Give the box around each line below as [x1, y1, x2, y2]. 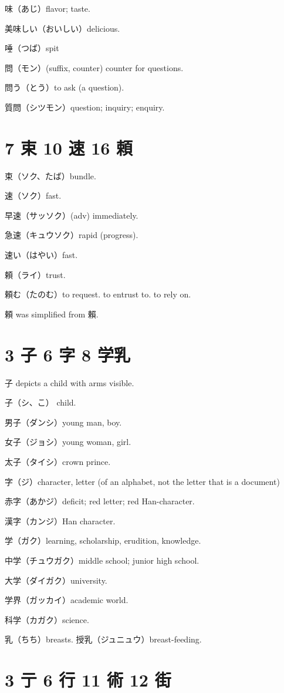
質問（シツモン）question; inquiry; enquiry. [5, 101, 165, 113]
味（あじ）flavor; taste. [5, 2, 90, 14]
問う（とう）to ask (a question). [5, 81, 124, 93]
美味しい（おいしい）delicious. [5, 22, 120, 34]
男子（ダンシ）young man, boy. [5, 416, 122, 428]
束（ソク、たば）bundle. [5, 169, 96, 182]
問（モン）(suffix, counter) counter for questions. [5, 61, 184, 73]
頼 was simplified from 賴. [5, 307, 99, 320]
